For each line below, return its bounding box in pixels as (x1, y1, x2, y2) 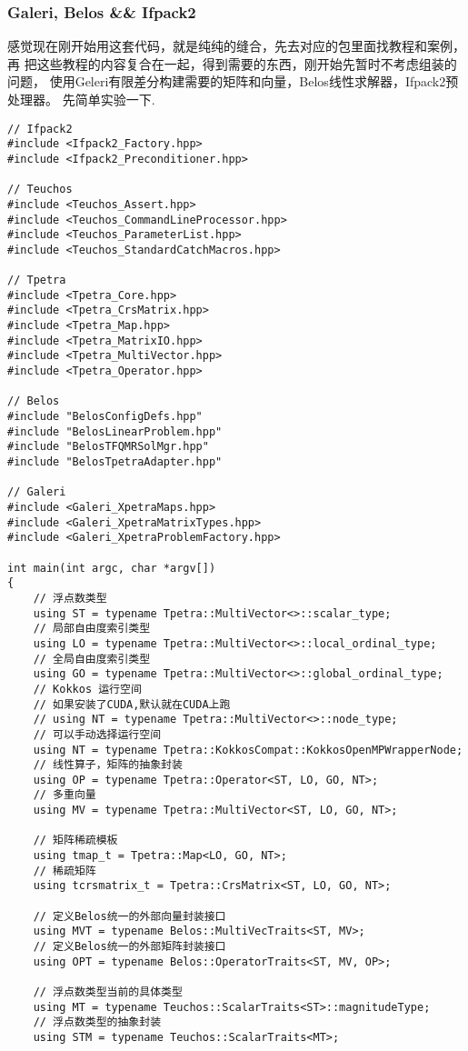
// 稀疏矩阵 (33, 864, 96, 877)
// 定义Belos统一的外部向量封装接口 (33, 909, 226, 923)
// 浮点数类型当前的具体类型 (33, 986, 183, 998)
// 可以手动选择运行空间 (33, 727, 162, 741)
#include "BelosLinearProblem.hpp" (7, 425, 223, 438)
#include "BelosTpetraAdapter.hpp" (7, 455, 223, 469)
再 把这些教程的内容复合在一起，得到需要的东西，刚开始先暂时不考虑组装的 (7, 54, 457, 73)
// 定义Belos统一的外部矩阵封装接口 (33, 940, 226, 954)
